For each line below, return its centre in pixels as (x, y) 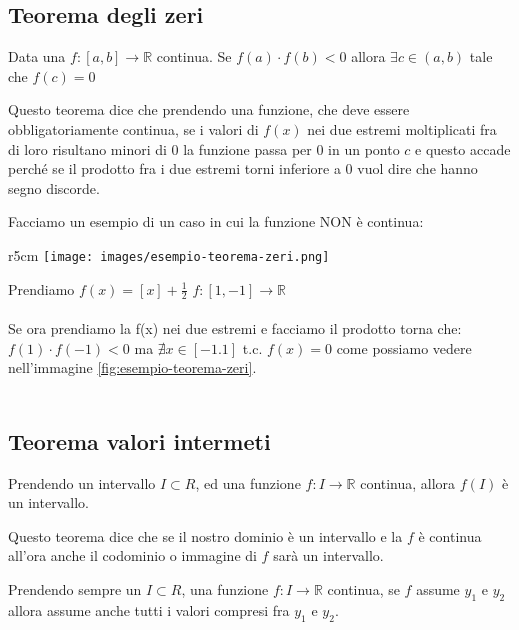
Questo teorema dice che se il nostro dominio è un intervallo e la (205, 535)
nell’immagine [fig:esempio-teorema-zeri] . (132, 367)
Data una (37, 56)
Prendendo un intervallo (82, 482)
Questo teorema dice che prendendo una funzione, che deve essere (209, 109)
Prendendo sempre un (75, 588)
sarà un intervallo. (328, 555)
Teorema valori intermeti (139, 440)
